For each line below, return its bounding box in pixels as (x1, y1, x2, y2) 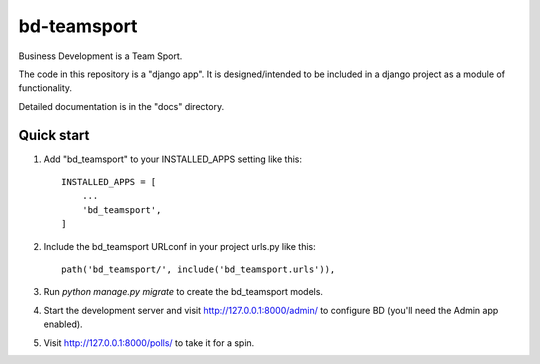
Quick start (18, 126, 90, 144)
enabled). (43, 318, 84, 330)
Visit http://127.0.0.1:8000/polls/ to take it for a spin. (43, 336, 255, 349)
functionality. (18, 82, 73, 94)
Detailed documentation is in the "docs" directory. (18, 100, 225, 112)
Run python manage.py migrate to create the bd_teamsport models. (43, 286, 324, 298)
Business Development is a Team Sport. (18, 50, 183, 62)
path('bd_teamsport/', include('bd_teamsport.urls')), (61, 263, 336, 275)
